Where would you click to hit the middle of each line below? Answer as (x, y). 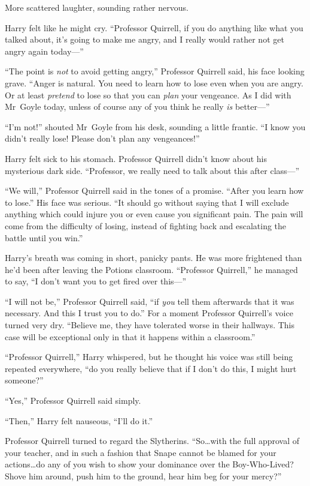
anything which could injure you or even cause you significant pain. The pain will (154, 214)
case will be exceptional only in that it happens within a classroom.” (130, 336)
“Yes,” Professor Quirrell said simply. (73, 400)
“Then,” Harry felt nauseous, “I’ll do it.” (79, 420)
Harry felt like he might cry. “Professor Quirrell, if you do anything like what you (154, 27)
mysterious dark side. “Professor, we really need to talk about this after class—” (152, 170)
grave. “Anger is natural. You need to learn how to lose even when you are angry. (154, 82)
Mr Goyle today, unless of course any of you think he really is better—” (137, 106)
